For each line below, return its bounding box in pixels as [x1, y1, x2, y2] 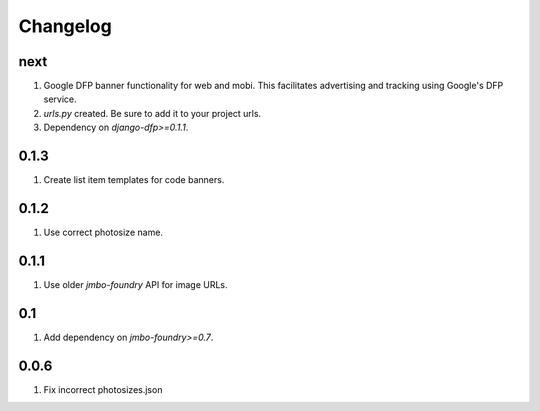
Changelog [18, 15, 112, 37]
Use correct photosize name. [43, 226, 164, 239]
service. [43, 93, 77, 105]
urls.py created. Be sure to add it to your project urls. [43, 107, 262, 119]
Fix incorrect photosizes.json [43, 383, 163, 395]
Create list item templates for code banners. [43, 174, 225, 186]
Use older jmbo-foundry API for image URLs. [43, 278, 229, 290]
